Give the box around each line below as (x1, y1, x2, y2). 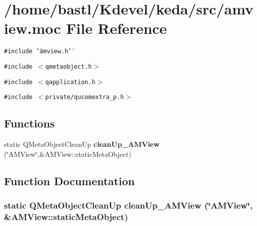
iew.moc (4, 18, 61, 38)
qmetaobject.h (45, 63, 92, 70)
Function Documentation (4, 173, 135, 188)
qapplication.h (45, 78, 96, 86)
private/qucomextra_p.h (45, 94, 124, 101)
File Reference (66, 18, 167, 38)
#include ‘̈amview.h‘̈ (4, 48, 72, 55)
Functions (4, 115, 55, 131)
